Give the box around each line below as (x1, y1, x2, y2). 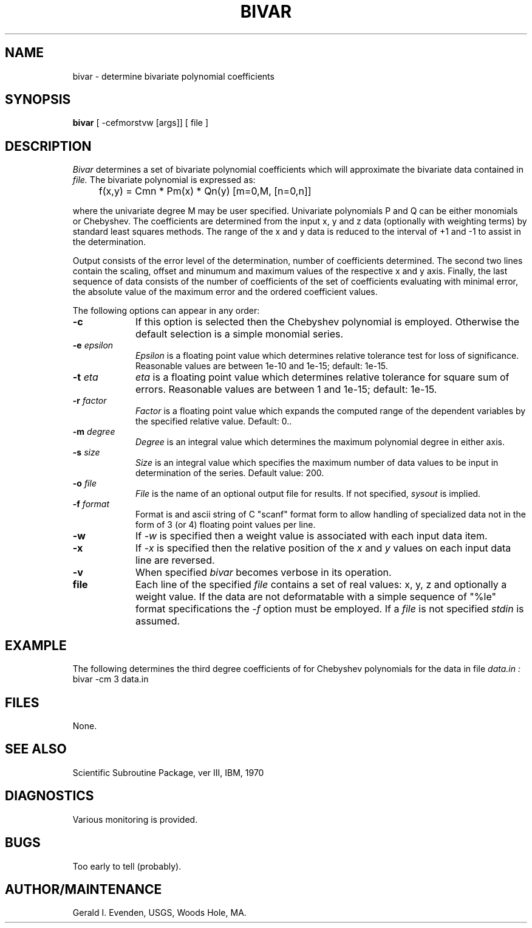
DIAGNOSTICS (5, 788, 94, 804)
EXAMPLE (5, 637, 67, 653)
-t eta (72, 371, 98, 384)
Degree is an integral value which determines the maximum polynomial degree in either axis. (135, 437, 505, 448)
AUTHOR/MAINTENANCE (5, 881, 162, 897)
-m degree (72, 426, 115, 437)
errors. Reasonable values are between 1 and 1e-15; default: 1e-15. (135, 383, 437, 396)
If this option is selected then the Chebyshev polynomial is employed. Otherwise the (135, 316, 520, 328)
